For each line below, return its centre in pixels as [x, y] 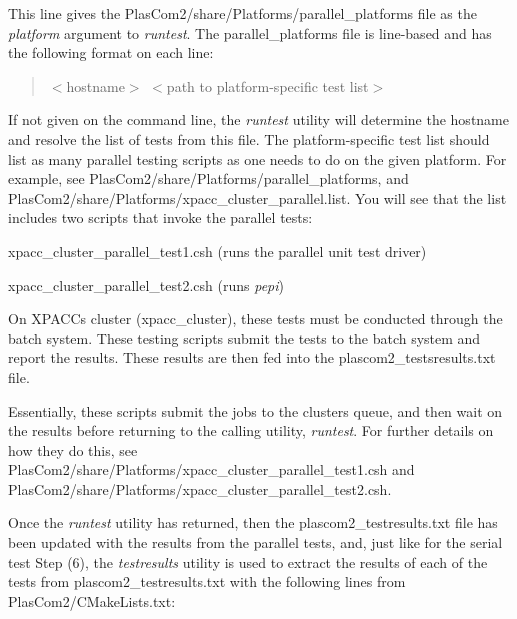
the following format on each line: [111, 52]
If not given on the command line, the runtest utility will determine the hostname [258, 119]
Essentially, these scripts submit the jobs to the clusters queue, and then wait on [255, 410]
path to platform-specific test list [267, 85]
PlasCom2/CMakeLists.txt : [92, 600]
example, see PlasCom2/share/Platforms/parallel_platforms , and [208, 178]
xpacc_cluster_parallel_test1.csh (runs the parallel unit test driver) [217, 250]
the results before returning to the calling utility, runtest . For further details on [251, 430]
